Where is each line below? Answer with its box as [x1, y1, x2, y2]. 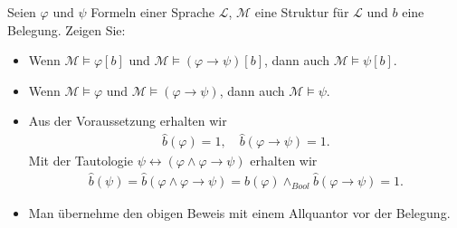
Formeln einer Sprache [90, 3, 215, 21]
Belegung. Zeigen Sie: [7, 20, 126, 39]
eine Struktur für [254, 3, 349, 21]
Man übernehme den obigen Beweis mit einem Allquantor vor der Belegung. [28, 204, 451, 223]
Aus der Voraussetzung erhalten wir [28, 111, 227, 130]
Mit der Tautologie [28, 151, 133, 170]
